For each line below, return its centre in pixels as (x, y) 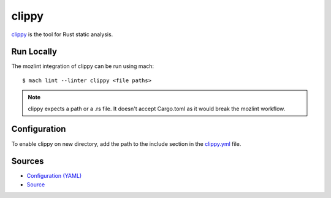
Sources (28, 162)
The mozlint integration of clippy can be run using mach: (83, 66)
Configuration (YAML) (54, 176)
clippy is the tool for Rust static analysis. (62, 34)
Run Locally (34, 52)
